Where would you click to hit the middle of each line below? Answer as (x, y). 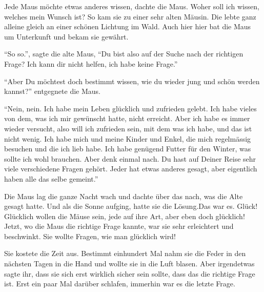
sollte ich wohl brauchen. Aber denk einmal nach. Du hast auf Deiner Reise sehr (130, 158)
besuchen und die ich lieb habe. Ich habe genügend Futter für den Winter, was (128, 149)
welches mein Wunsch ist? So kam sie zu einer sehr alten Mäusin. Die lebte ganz (130, 16)
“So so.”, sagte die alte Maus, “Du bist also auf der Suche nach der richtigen (124, 54)
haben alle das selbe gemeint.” (51, 178)
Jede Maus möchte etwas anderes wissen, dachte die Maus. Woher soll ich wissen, (132, 6)
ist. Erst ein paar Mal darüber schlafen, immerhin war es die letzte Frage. (120, 284)
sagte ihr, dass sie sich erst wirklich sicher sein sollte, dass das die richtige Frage (130, 273)
